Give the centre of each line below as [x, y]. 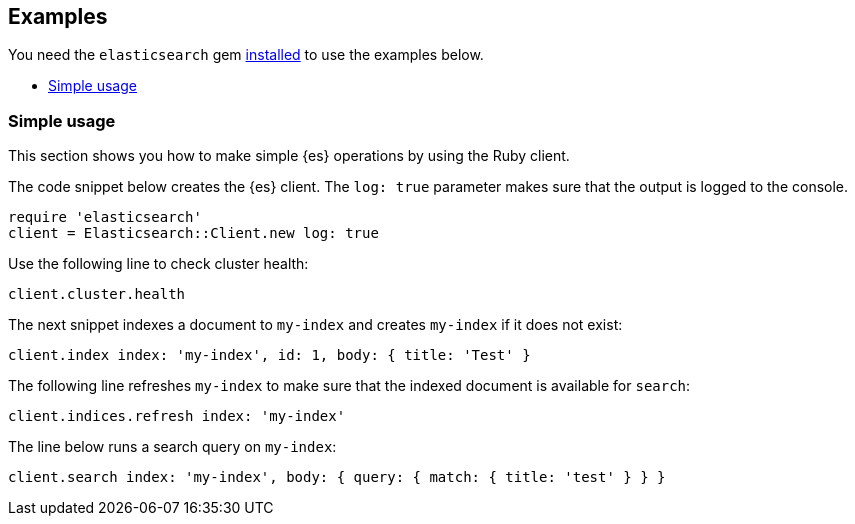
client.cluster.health [97, 294]
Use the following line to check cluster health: [158, 264]
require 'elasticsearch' [105, 217]
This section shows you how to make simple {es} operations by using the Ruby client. [289, 156]
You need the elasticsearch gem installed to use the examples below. [246, 55]
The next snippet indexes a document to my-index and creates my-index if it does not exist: [315, 325]
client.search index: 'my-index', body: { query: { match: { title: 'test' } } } [337, 477]
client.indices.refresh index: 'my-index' [177, 416]
